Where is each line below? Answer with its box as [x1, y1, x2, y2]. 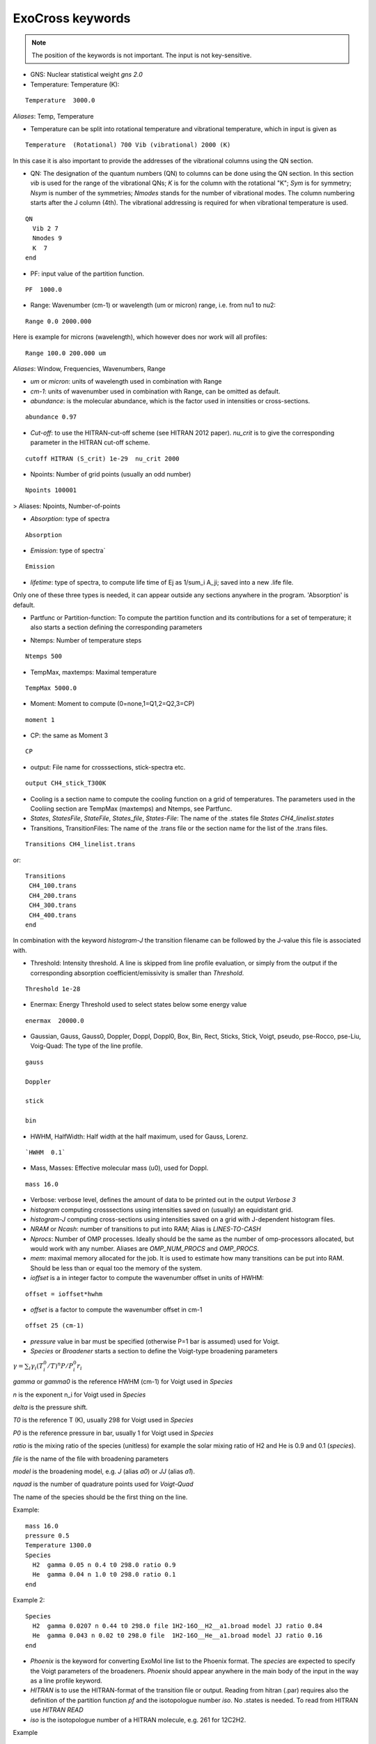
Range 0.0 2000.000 [25, 317, 92, 325]
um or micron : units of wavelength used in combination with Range [30, 377, 222, 386]
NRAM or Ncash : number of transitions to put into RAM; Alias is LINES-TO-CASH [30, 1225, 261, 1233]
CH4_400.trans [29, 911, 77, 919]
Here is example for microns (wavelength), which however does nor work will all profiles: [13, 333, 268, 341]
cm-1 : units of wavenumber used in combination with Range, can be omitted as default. [30, 387, 281, 396]
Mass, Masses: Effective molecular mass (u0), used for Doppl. [30, 1164, 209, 1172]
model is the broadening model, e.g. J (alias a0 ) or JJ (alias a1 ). [13, 1467, 195, 1475]
